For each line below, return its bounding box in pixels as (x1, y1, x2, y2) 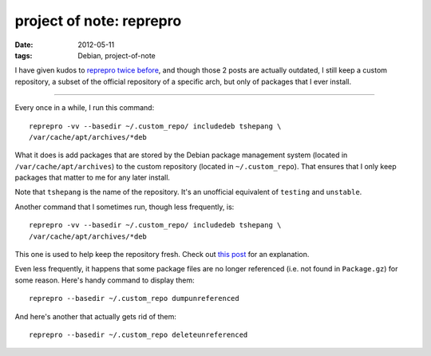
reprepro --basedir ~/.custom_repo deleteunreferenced (29, 330, 248, 339)
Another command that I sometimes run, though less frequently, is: (14, 202, 235, 212)
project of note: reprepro (14, 12, 182, 30)
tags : (14, 50, 33, 60)
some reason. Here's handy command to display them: (14, 275, 195, 285)
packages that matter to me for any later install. (14, 172, 171, 183)
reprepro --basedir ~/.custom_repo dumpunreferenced (29, 294, 239, 303)
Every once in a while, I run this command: (14, 103, 155, 113)
